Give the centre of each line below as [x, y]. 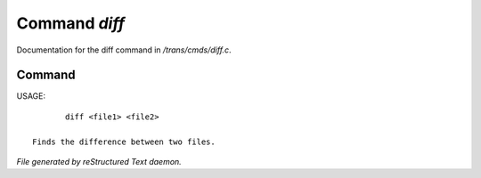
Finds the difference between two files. [124, 142]
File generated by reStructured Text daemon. [99, 162]
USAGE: [31, 96]
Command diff [70, 23]
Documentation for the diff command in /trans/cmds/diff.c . [124, 50]
